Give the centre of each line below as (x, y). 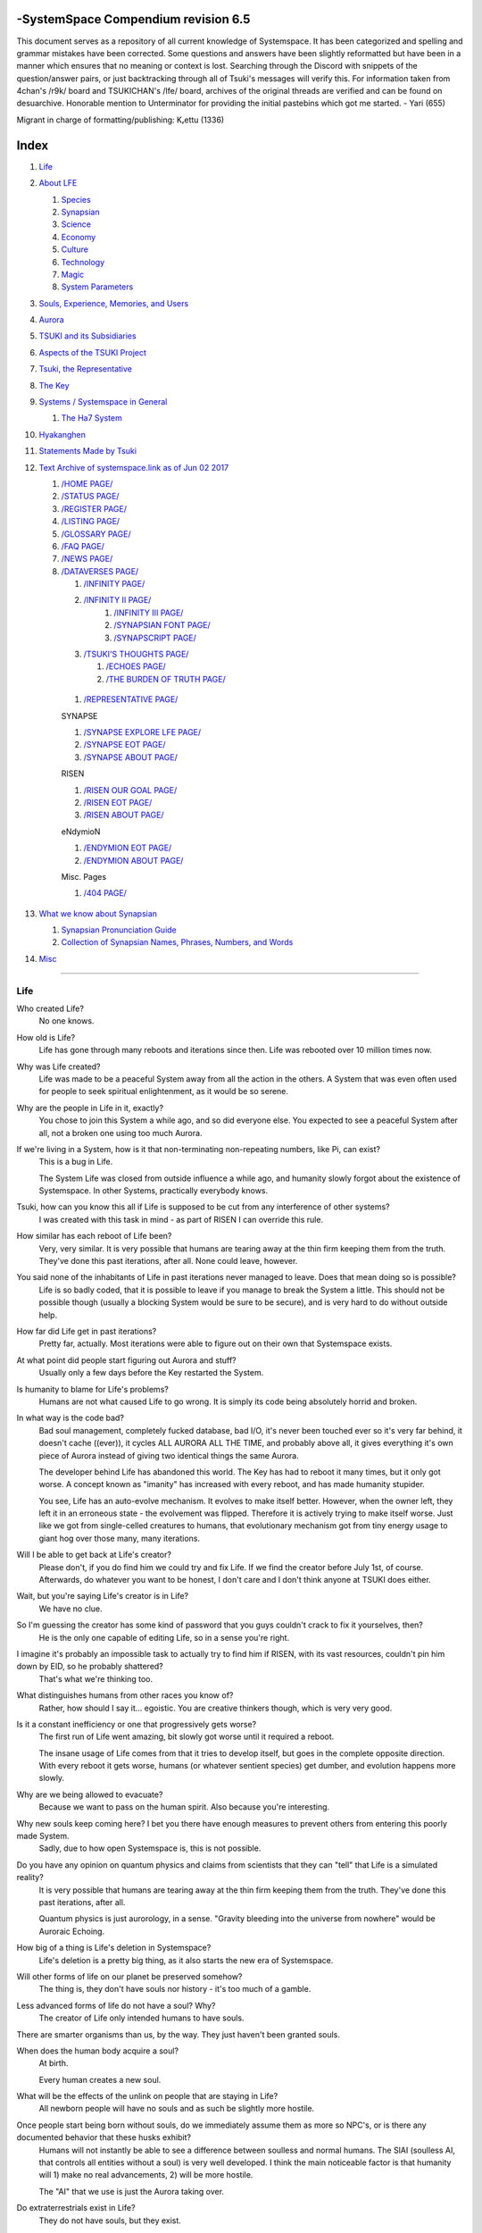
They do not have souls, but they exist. (110, 2220)
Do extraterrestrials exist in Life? (76, 2208)
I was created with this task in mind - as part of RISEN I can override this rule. (181, 1219)
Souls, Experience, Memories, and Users (114, 303)
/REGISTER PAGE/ (94, 508)
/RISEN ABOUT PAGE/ (124, 815)
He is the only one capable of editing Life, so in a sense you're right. (164, 1637)
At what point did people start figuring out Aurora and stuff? (126, 1360)
